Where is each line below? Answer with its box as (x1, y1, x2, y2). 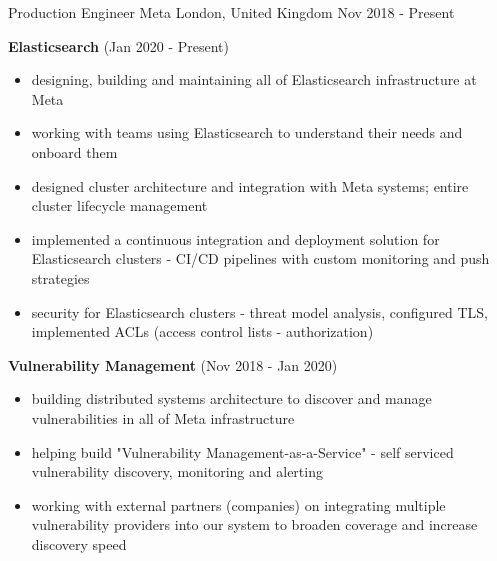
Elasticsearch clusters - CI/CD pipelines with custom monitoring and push (31, 248, 490, 269)
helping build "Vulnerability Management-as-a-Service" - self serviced (31, 441, 454, 462)
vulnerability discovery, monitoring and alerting (31, 461, 323, 482)
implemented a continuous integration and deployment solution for (31, 228, 440, 249)
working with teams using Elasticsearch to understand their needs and (31, 122, 463, 143)
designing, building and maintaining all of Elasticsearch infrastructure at (31, 69, 477, 90)
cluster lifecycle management (31, 195, 208, 216)
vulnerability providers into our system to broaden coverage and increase (31, 514, 478, 535)
